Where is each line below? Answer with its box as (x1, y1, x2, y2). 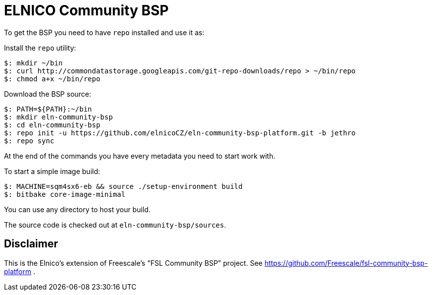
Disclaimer (4, 237, 58, 250)
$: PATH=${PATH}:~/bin (4, 105, 92, 113)
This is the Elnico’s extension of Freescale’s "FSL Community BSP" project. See (4, 258, 263, 267)
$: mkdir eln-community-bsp (4, 113, 113, 121)
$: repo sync (4, 136, 55, 145)
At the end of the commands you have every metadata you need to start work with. (4, 151, 276, 160)
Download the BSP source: (4, 89, 91, 98)
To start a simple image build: (4, 167, 100, 176)
